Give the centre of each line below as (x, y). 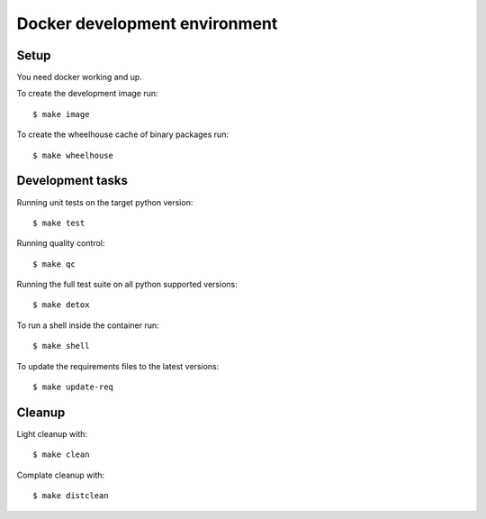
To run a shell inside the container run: (88, 325)
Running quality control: (61, 243)
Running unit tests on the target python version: (105, 202)
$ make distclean (71, 496)
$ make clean (61, 455)
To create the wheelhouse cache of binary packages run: (123, 134)
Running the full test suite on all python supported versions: (127, 285)
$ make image (61, 114)
